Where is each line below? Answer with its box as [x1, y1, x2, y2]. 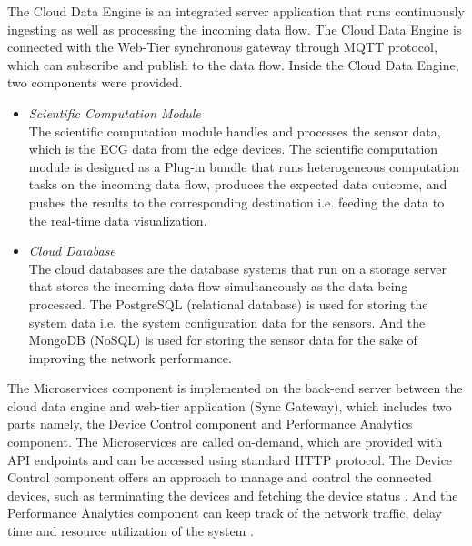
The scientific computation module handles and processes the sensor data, [28, 121, 441, 140]
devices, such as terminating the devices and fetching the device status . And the [7, 485, 458, 504]
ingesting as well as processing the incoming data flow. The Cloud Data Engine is [7, 19, 462, 38]
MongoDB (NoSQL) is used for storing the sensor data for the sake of [28, 330, 417, 349]
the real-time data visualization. [28, 210, 207, 229]
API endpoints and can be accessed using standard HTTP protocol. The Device [7, 450, 453, 469]
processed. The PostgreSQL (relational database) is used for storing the [28, 294, 428, 313]
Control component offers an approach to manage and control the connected [7, 468, 432, 487]
